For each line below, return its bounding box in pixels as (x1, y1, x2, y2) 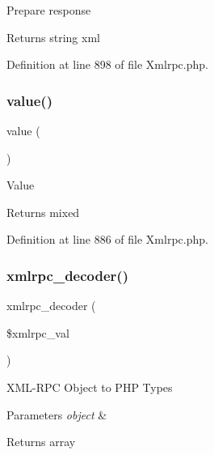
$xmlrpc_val (6, 324, 69, 341)
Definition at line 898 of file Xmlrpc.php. (6, 56, 208, 73)
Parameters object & (6, 406, 107, 423)
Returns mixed (6, 203, 80, 220)
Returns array (6, 433, 76, 450)
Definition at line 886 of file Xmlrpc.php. (6, 231, 208, 248)
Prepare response (6, 2, 91, 18)
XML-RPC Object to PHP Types (6, 378, 173, 395)
